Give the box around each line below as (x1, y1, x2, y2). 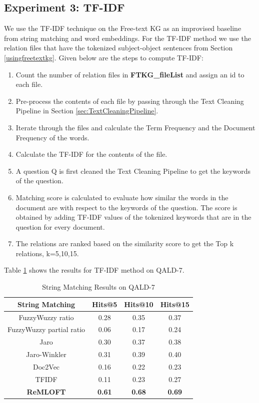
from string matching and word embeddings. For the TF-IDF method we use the (4, 32, 251, 43)
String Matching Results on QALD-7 (42, 282, 155, 292)
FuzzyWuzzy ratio (18, 312, 74, 322)
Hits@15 (160, 299, 189, 309)
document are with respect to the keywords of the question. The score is (15, 202, 237, 212)
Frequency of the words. (15, 132, 89, 142)
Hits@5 (92, 299, 117, 309)
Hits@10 (124, 299, 153, 309)
